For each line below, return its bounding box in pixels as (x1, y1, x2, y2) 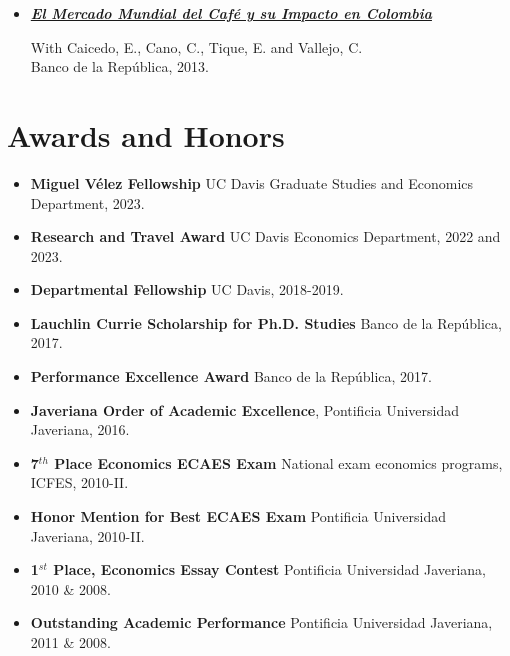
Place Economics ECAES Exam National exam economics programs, (54, 452, 503, 473)
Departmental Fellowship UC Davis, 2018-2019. (30, 279, 344, 300)
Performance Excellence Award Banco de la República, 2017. (30, 366, 433, 387)
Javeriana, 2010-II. (30, 525, 145, 546)
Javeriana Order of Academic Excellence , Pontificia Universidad (30, 399, 460, 420)
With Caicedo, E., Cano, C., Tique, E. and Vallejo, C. (30, 36, 363, 57)
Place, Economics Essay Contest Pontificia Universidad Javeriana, (53, 559, 487, 580)
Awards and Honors (7, 114, 285, 155)
